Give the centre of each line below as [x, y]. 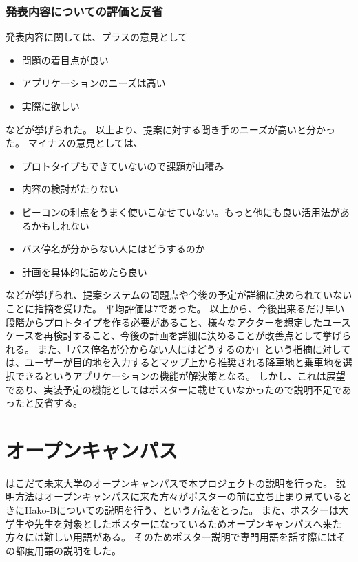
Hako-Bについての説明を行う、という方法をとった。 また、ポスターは [181, 510]
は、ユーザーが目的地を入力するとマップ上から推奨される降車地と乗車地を [174, 362]
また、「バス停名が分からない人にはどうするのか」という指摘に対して [194, 348]
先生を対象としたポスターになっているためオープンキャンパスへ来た [188, 523]
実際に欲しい [51, 106]
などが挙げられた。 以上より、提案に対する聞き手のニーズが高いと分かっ [171, 129]
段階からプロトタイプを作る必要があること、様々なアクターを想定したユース [178, 322]
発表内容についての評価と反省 [84, 11]
